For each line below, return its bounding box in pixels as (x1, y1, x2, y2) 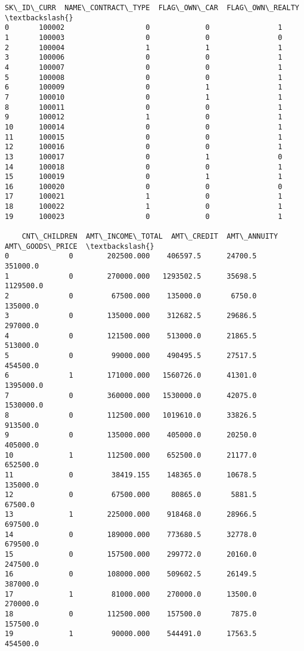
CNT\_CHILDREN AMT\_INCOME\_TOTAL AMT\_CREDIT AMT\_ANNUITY (21, 232, 278, 241)
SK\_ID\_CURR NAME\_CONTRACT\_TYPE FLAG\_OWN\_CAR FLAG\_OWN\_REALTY (5, 4, 299, 12)
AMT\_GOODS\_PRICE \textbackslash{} (5, 242, 154, 251)
